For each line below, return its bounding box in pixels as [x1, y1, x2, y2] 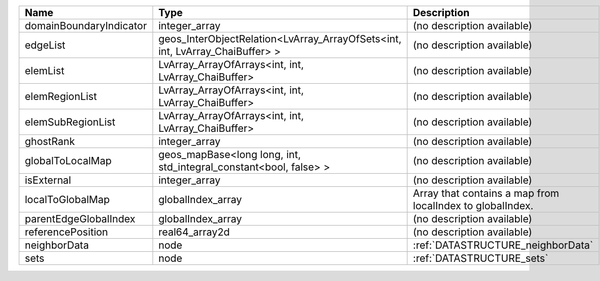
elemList [24, 64, 65, 77]
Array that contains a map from [412, 186, 560, 200]
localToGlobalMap [24, 193, 110, 206]
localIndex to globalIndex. [412, 199, 534, 212]
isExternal [24, 173, 72, 187]
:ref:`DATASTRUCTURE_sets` [412, 251, 549, 265]
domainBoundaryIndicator [24, 19, 147, 32]
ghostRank [24, 135, 75, 148]
